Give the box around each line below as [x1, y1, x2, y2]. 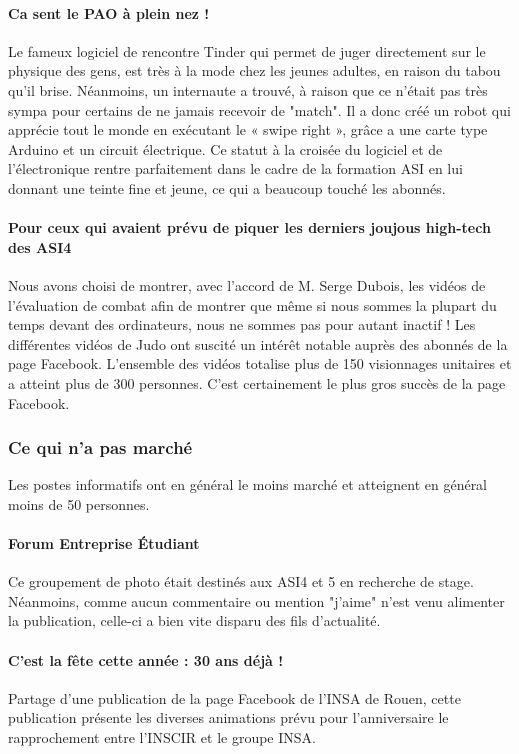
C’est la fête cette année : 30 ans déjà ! [8, 649, 284, 670]
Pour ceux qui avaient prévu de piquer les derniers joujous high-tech [8, 217, 491, 238]
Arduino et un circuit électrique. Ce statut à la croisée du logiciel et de [8, 138, 443, 159]
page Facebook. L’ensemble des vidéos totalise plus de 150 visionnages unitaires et [8, 353, 512, 374]
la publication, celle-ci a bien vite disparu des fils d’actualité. [8, 610, 381, 631]
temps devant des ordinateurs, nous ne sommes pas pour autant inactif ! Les [8, 314, 476, 335]
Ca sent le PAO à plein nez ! [8, 2, 210, 23]
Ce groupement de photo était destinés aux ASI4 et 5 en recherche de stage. [8, 571, 474, 592]
